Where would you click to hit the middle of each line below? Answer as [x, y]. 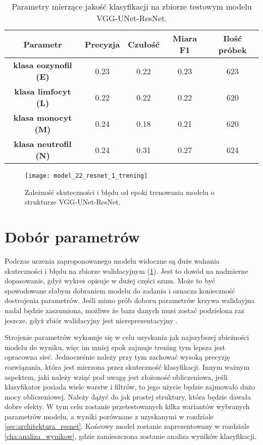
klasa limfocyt [43, 91]
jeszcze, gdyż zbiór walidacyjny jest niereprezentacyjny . [91, 320]
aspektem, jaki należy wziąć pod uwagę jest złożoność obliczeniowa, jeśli [116, 377]
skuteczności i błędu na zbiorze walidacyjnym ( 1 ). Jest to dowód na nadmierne [126, 270]
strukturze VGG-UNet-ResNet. [73, 202]
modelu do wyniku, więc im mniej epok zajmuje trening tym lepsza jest [115, 347]
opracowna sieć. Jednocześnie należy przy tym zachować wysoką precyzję [117, 357]
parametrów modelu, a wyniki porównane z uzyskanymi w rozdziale [109, 416]
